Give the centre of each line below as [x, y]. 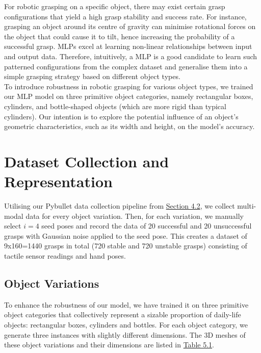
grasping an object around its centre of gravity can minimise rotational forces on [130, 26]
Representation [58, 181]
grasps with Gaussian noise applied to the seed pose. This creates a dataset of [126, 235]
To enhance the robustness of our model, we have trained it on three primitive [126, 304]
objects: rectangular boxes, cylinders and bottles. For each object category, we [126, 324]
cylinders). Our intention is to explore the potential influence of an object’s [121, 116]
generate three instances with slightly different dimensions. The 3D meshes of [125, 334]
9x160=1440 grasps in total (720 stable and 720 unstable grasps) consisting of [126, 246]
